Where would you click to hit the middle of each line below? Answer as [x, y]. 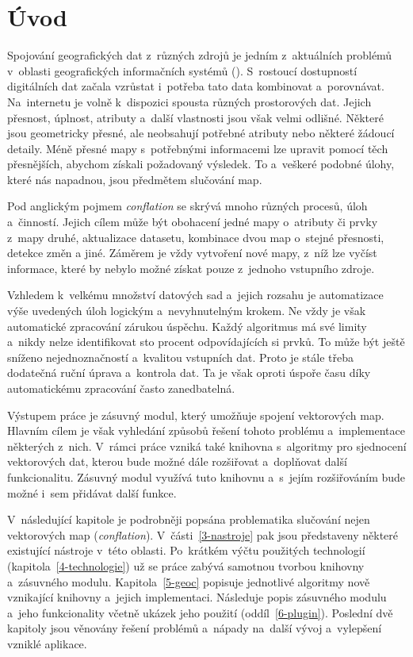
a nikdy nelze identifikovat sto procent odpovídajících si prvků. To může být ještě [206, 342]
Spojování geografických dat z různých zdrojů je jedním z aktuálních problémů [200, 55]
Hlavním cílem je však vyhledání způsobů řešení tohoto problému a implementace [206, 430]
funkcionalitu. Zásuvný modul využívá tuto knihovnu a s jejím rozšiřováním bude [206, 476]
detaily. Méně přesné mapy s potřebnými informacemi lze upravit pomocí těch [198, 148]
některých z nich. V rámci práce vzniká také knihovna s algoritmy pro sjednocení [207, 446]
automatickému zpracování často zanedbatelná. [121, 388]
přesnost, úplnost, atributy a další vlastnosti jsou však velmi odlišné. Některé [195, 117]
